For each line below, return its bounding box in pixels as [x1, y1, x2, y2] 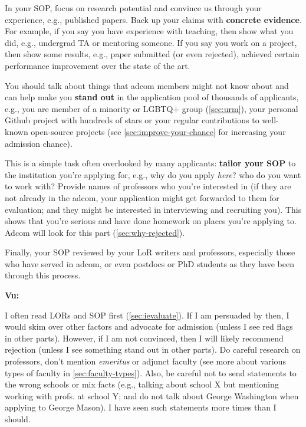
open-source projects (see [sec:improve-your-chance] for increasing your [31, 125, 286, 137]
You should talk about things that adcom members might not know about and [5, 79, 289, 91]
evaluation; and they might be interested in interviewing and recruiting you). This [5, 203, 302, 215]
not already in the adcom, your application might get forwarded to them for [5, 191, 279, 203]
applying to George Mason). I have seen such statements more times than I [5, 401, 277, 413]
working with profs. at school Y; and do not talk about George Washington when [5, 389, 299, 402]
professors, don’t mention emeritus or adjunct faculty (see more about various [5, 355, 286, 367]
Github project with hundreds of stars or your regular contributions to [5, 114, 259, 126]
